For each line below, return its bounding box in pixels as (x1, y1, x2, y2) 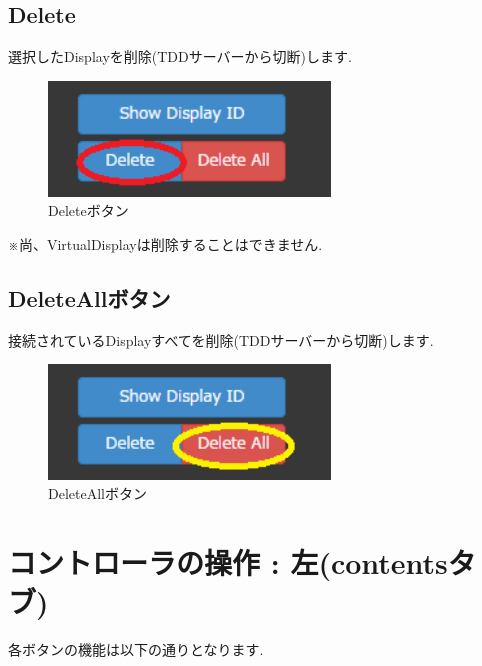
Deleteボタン (48, 200, 129, 221)
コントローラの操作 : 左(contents (8, 542, 448, 583)
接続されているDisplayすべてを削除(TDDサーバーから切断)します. (8, 329, 434, 350)
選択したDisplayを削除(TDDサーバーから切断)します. (8, 46, 352, 67)
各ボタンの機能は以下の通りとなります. (8, 639, 264, 660)
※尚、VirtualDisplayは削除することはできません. (8, 233, 323, 254)
